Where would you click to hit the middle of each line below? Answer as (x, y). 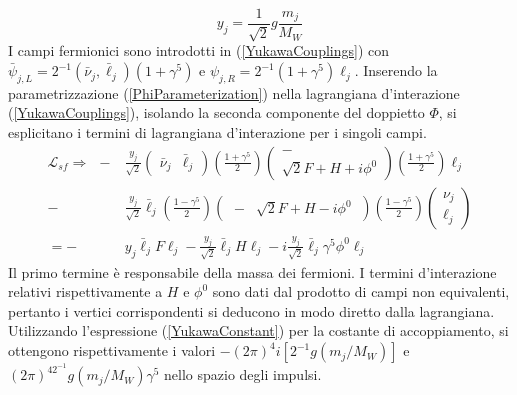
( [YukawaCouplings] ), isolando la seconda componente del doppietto (216, 112)
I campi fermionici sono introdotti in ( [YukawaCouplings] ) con (199, 50)
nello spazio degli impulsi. (243, 374)
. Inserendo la (396, 70)
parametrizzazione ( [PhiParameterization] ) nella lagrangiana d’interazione (234, 92)
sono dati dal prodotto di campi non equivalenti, (361, 291)
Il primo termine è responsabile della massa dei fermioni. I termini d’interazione (252, 271)
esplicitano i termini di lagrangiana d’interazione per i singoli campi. (217, 132)
